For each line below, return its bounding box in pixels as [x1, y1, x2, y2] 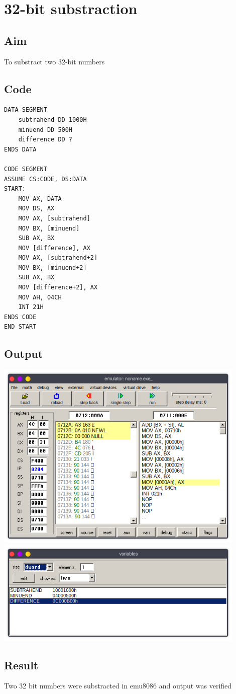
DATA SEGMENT [4, 106, 47, 114]
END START [4, 323, 37, 331]
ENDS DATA [4, 145, 37, 153]
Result [4, 657, 39, 672]
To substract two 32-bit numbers [4, 56, 105, 66]
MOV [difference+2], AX [18, 284, 98, 291]
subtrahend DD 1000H [18, 116, 87, 123]
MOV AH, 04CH [18, 293, 62, 301]
